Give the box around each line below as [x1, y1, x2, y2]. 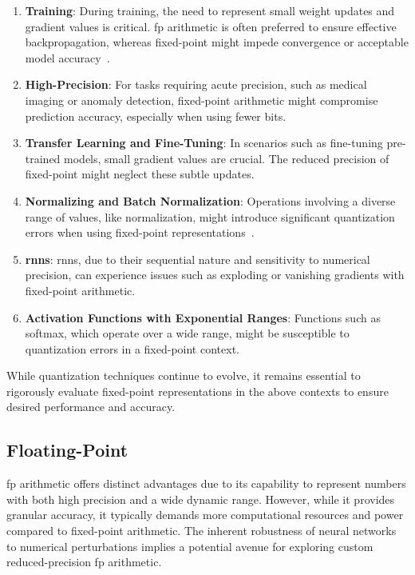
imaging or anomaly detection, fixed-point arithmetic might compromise [25, 91, 378, 108]
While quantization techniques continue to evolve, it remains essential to [6, 367, 361, 384]
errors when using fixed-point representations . [25, 224, 255, 241]
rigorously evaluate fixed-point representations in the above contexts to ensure [6, 382, 389, 399]
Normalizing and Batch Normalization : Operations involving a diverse [25, 192, 396, 209]
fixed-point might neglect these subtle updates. [25, 166, 255, 182]
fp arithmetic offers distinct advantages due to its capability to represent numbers [6, 475, 406, 492]
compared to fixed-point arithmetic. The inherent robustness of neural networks [6, 522, 397, 539]
